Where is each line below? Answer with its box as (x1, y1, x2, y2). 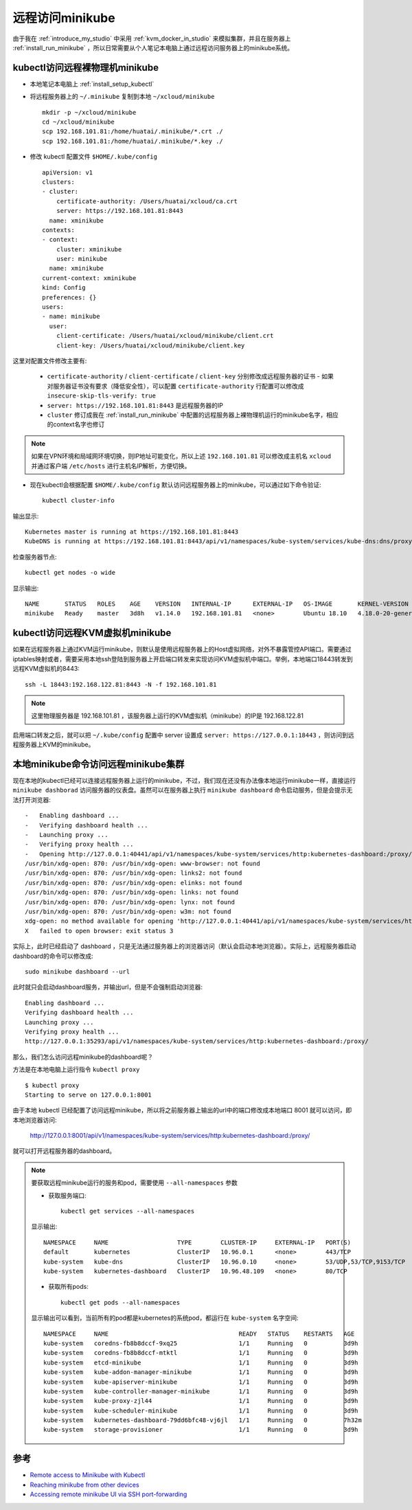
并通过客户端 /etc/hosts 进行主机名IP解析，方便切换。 (31, 461, 191, 470)
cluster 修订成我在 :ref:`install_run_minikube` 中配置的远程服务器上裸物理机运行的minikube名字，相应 (47, 411, 339, 419)
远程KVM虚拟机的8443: (12, 665, 80, 673)
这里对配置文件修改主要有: (12, 357, 87, 365)
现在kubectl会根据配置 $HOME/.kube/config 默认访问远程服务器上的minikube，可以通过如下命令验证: (30, 481, 322, 489)
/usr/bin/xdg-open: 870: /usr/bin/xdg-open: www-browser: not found (25, 860, 260, 868)
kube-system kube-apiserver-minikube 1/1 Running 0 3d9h (43, 1377, 358, 1386)
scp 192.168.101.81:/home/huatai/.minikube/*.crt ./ (42, 128, 223, 135)
